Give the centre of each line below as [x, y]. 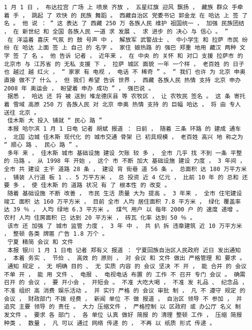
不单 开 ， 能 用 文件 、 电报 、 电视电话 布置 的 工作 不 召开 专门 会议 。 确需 [125, 274]
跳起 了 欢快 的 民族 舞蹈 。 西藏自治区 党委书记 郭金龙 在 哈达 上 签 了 [140, 15]
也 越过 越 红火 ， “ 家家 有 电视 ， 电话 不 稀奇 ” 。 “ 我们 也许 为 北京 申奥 [125, 72]
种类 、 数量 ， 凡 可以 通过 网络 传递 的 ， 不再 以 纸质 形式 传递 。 [110, 323]
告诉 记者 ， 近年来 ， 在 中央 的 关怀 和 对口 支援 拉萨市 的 [151, 56]
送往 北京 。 [22, 113]
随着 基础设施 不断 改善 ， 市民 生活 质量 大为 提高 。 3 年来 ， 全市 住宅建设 [125, 194]
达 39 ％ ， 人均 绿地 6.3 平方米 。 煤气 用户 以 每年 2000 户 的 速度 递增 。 [123, 210]
